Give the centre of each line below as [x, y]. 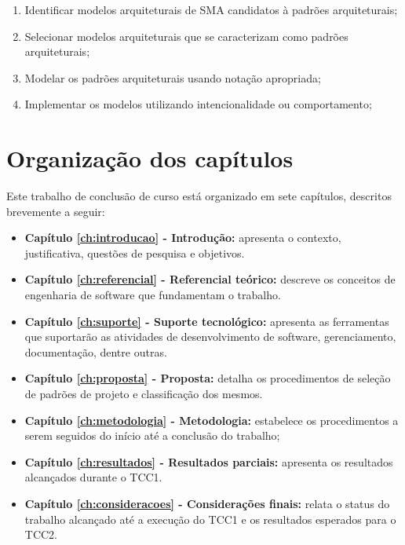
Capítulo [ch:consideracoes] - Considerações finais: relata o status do [207, 503]
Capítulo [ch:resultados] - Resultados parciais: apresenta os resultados [209, 461]
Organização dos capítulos [150, 158]
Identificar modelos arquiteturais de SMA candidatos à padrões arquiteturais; [211, 9]
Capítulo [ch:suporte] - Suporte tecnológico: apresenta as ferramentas [207, 321]
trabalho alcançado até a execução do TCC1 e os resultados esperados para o [210, 519]
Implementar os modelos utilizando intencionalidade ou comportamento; [198, 104]
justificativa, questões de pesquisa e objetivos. [135, 252]
